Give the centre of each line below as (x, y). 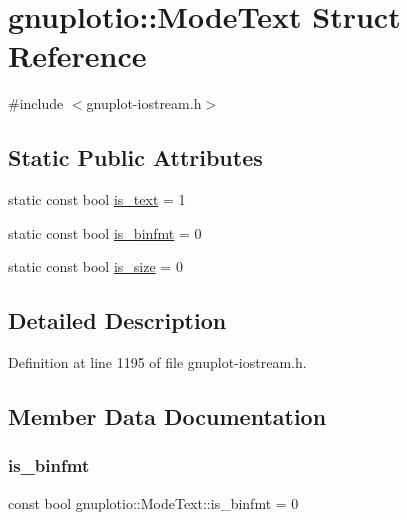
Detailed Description (117, 320)
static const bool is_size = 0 (95, 266)
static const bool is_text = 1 (97, 199)
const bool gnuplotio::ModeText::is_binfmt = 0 (153, 502)
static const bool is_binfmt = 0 (105, 232)
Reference (77, 55)
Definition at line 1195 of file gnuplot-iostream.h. (157, 362)
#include (36, 103)
